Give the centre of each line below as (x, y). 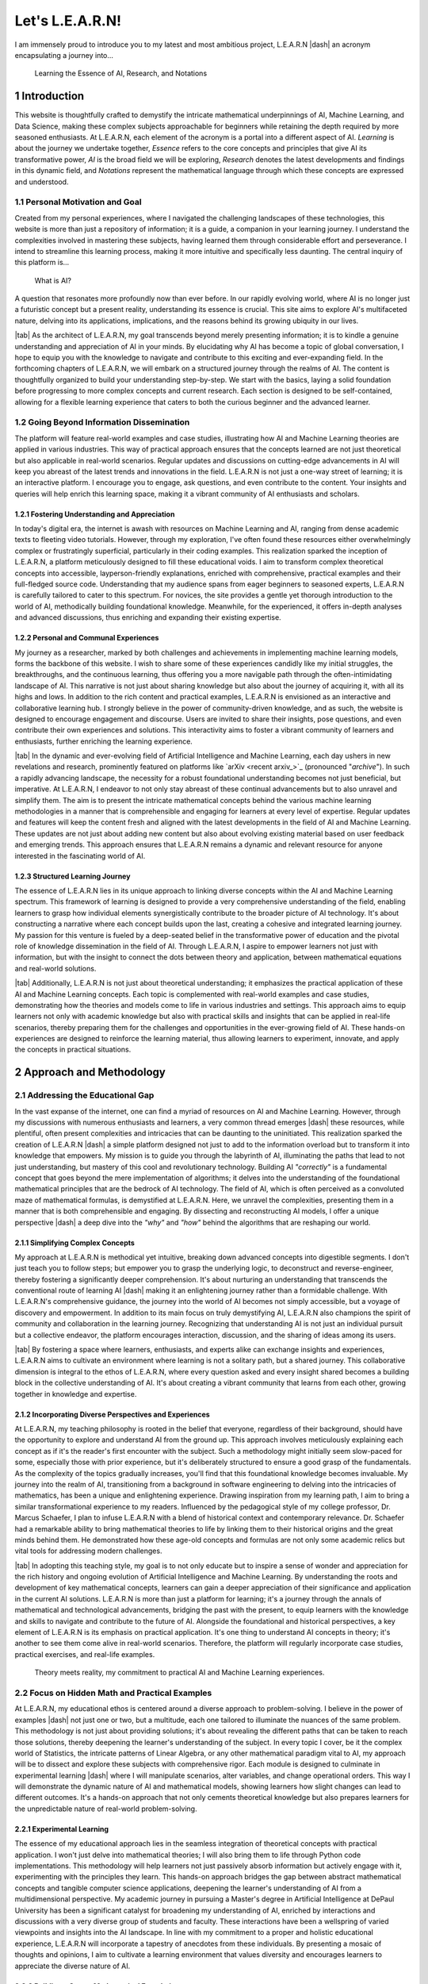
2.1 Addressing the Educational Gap (84, 1095)
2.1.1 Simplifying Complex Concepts (75, 1243)
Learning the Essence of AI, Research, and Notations (121, 73)
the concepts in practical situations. (73, 1050)
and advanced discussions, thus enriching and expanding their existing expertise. (148, 617)
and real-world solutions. (55, 968)
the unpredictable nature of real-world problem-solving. (106, 1809)
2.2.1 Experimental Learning (62, 1828)
